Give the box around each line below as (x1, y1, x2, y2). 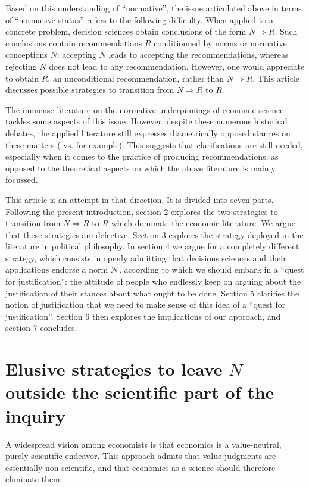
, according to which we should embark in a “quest (118, 263, 304, 276)
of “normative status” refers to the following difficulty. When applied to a (5, 13, 273, 26)
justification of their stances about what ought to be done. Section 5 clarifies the (5, 286, 299, 299)
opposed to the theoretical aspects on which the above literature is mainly (5, 161, 276, 174)
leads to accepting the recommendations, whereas (108, 48, 289, 61)
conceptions (5, 48, 48, 61)
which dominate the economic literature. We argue (111, 217, 295, 229)
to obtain (5, 71, 39, 84)
